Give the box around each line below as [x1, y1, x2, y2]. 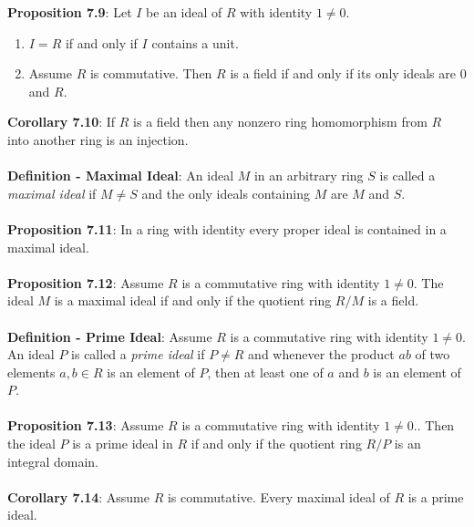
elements [7, 362, 56, 381]
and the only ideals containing [141, 183, 310, 202]
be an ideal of [146, 3, 222, 21]
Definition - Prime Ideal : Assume [7, 326, 212, 346]
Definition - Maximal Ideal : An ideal [7, 166, 234, 185]
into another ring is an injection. [7, 129, 189, 149]
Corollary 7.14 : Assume [7, 487, 149, 506]
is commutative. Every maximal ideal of [167, 487, 390, 506]
